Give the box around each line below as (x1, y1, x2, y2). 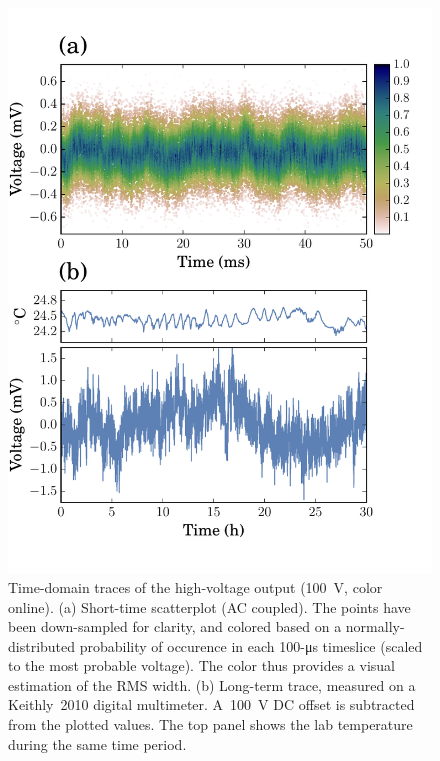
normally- (345, 616, 405, 637)
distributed (8, 635, 76, 656)
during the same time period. (8, 733, 187, 754)
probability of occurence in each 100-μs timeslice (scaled (79, 635, 423, 656)
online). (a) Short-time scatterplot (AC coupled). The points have (8, 596, 411, 617)
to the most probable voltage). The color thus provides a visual (8, 655, 395, 676)
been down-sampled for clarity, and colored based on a (8, 616, 342, 637)
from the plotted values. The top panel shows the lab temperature (8, 714, 413, 735)
